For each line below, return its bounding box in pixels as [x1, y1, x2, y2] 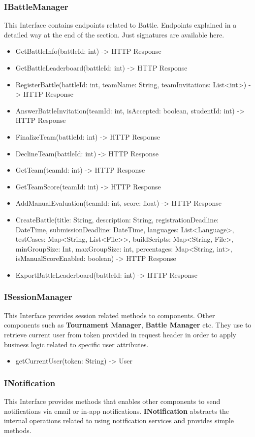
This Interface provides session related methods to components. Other [4, 310, 215, 320]
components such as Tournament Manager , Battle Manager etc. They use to [4, 320, 252, 330]
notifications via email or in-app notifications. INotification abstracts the [4, 405, 229, 416]
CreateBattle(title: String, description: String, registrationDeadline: [15, 214, 219, 224]
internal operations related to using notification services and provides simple [4, 415, 234, 426]
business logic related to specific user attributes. [4, 339, 149, 349]
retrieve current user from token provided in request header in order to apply [4, 329, 236, 339]
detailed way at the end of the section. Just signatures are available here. [4, 29, 224, 39]
